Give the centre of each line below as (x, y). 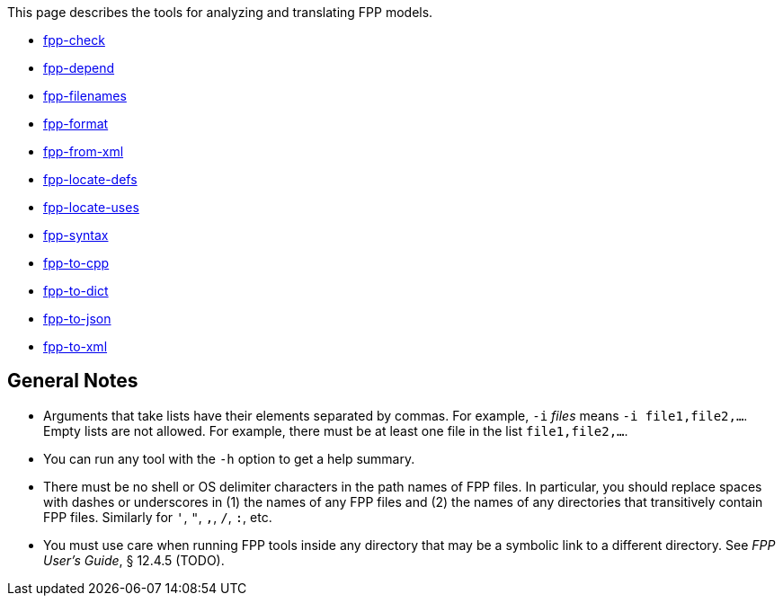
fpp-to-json (77, 319)
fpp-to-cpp (76, 263)
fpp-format (76, 124)
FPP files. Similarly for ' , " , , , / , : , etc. (158, 517)
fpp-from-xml (84, 151)
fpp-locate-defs (90, 179)
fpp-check (74, 40)
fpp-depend (79, 68)
